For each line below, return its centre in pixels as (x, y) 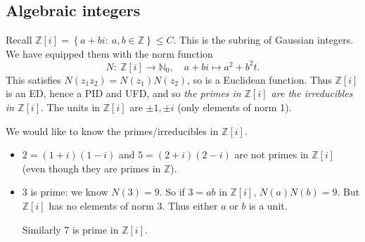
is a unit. (268, 206)
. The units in (71, 107)
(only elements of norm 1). (235, 107)
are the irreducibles (312, 93)
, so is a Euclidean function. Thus (260, 79)
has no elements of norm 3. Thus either (133, 206)
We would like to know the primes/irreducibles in (112, 130)
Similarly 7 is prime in (70, 229)
